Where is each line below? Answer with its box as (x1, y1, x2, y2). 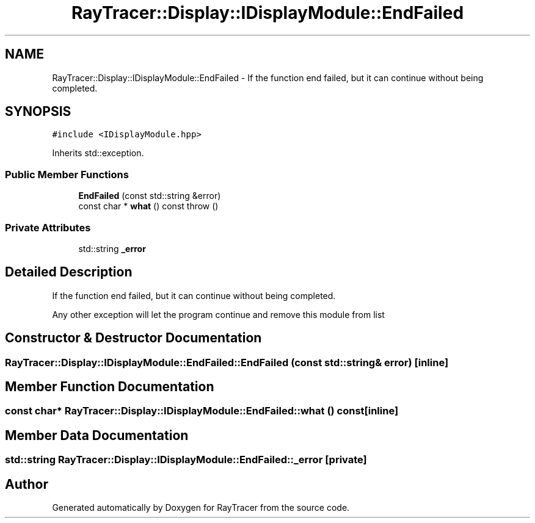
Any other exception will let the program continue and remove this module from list (52, 309, 385, 320)
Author (5, 476, 48, 492)
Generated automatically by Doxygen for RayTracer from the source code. (52, 502, 350, 513)
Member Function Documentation (5, 379, 214, 395)
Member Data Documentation (5, 427, 189, 443)
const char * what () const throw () (78, 201, 219, 212)
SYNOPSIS (5, 104, 71, 120)
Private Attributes (5, 221, 91, 234)
